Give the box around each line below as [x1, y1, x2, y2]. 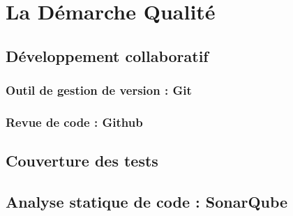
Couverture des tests [6, 150, 158, 171]
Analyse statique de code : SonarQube [6, 191, 288, 213]
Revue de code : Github [6, 113, 143, 130]
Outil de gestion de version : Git [6, 82, 192, 99]
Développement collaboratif [6, 45, 209, 66]
